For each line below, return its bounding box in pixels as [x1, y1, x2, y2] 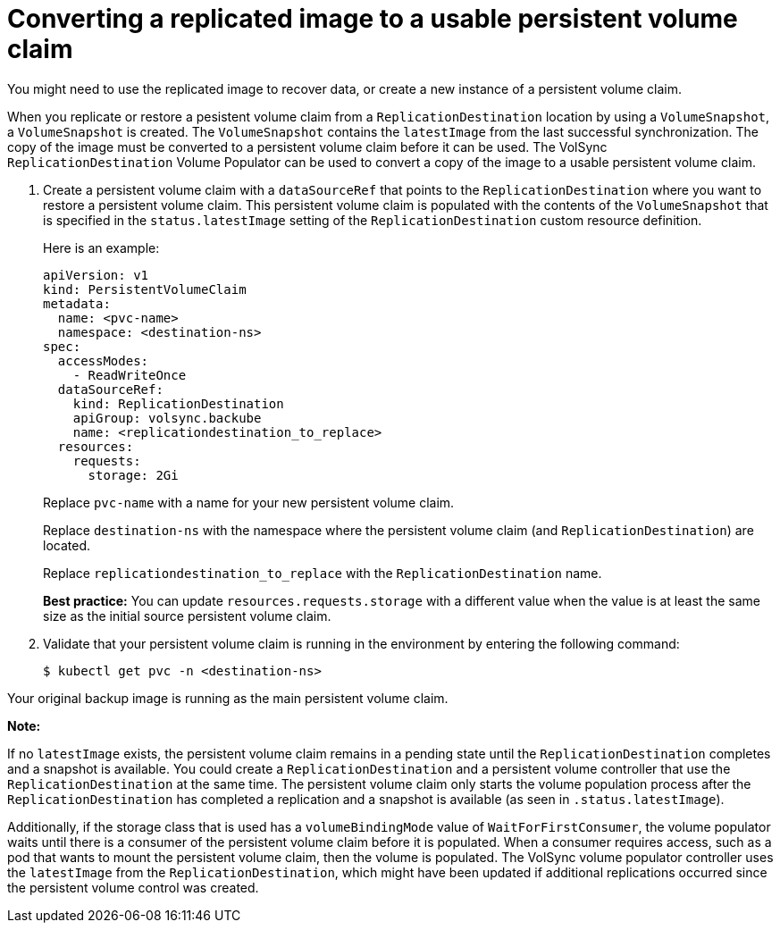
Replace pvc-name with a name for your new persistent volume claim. [43, 494, 455, 510]
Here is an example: [43, 239, 160, 256]
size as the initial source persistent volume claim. [43, 607, 331, 624]
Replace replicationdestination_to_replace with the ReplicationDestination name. [43, 565, 602, 581]
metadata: [43, 296, 111, 311]
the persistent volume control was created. [7, 879, 259, 895]
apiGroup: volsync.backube [72, 410, 262, 425]
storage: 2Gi [88, 467, 179, 482]
